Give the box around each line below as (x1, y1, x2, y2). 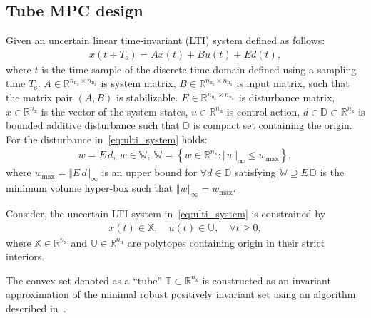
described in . (6, 301, 66, 316)
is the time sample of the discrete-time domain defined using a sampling (41, 61, 357, 76)
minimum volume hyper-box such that (6, 180, 173, 195)
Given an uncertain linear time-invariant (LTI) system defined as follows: (6, 33, 325, 48)
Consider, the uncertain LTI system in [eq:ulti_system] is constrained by (6, 206, 326, 221)
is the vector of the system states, (41, 103, 188, 118)
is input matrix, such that (236, 76, 350, 91)
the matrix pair (6, 90, 73, 105)
